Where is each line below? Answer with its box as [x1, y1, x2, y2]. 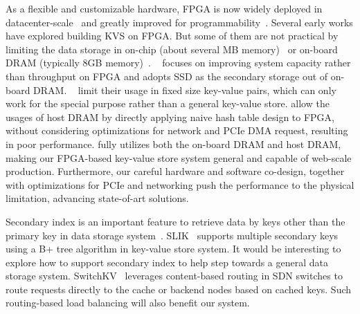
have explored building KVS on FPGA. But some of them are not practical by [6, 28, 339, 43]
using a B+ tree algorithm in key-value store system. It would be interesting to [6, 241, 341, 256]
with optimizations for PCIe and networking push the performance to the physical [6, 177, 354, 192]
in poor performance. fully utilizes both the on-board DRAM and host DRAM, [6, 136, 341, 151]
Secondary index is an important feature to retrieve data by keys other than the [6, 214, 345, 228]
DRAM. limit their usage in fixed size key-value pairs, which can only [33, 82, 336, 97]
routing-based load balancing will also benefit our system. [6, 295, 250, 310]
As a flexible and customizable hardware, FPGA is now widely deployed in [6, 1, 323, 15]
